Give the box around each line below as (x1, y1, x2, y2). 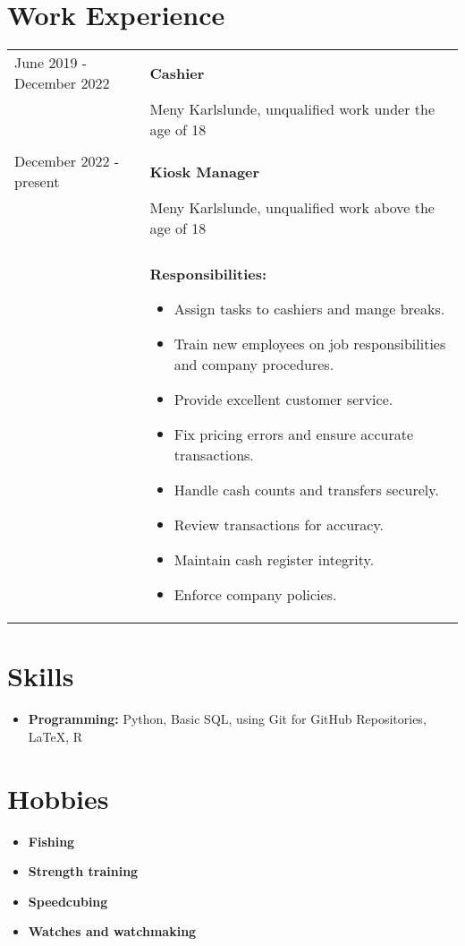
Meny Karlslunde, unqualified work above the (149, 197, 435, 219)
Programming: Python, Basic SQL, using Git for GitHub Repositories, (28, 709, 427, 728)
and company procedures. (173, 354, 334, 375)
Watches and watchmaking (28, 922, 197, 941)
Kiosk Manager (149, 160, 260, 182)
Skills (7, 658, 74, 694)
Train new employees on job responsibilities (173, 333, 446, 355)
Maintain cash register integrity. (173, 549, 375, 571)
